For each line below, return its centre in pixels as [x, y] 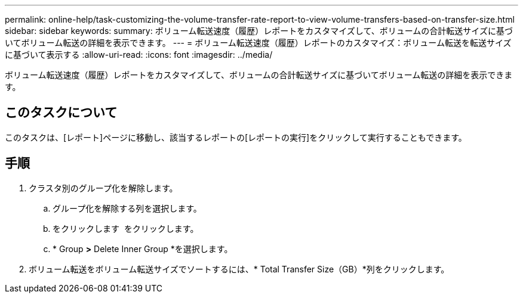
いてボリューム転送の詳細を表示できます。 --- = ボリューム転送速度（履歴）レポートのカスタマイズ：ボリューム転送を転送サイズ [258, 43]
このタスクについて [61, 113]
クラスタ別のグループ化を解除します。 [103, 188]
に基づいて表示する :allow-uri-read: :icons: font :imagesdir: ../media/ [139, 55]
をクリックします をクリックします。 [126, 228]
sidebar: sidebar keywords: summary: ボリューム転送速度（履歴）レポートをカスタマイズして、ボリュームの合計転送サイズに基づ [259, 31]
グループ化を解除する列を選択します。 [127, 208]
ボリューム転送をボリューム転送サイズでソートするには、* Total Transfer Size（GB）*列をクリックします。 [239, 269]
